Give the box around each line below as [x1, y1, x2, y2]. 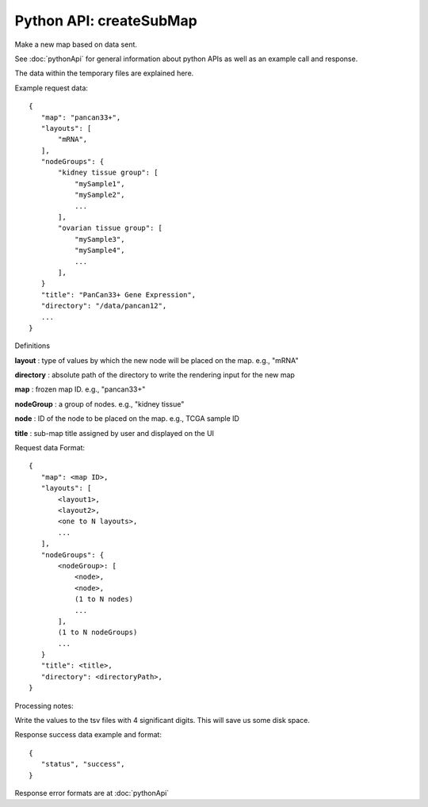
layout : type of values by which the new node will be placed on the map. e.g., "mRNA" [14, 355, 299, 365]
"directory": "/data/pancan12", [40, 301, 167, 311]
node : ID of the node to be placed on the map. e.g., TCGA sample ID [14, 414, 239, 423]
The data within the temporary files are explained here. [14, 68, 194, 78]
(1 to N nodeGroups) [58, 628, 138, 637]
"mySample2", [74, 190, 125, 200]
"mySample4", [74, 246, 125, 255]
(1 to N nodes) [74, 595, 134, 604]
